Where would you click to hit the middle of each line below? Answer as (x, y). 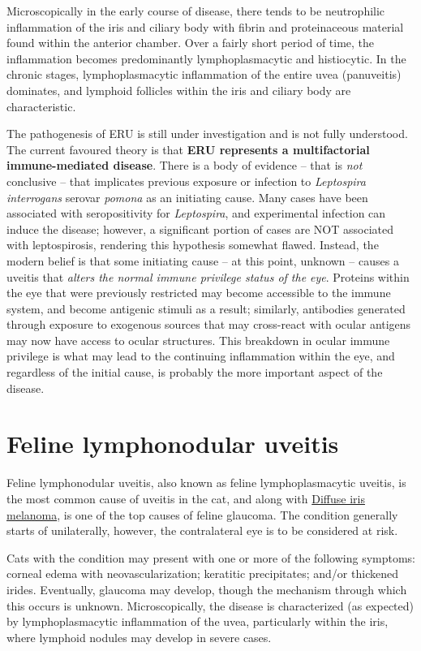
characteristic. (41, 106)
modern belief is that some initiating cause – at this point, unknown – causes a (203, 260)
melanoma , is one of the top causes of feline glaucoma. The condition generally (202, 514)
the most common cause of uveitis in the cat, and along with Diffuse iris (186, 498)
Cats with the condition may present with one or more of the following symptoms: (211, 557)
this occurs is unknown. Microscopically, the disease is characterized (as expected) (210, 605)
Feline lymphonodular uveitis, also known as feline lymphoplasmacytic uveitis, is (206, 483)
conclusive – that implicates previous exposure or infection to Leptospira (186, 181)
